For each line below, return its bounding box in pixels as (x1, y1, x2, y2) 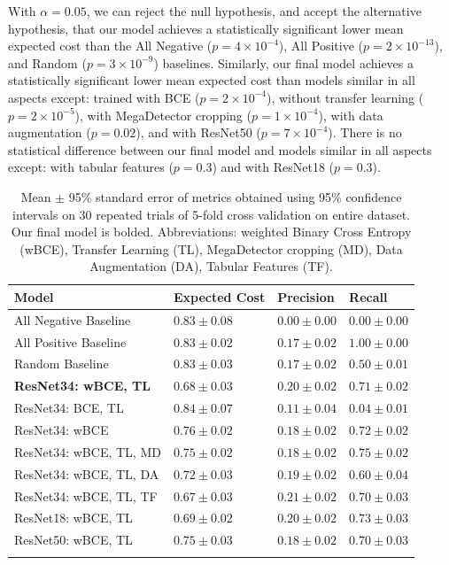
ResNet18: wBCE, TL (14, 508, 133, 527)
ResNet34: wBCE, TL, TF (14, 486, 158, 505)
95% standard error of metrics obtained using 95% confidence (68, 187, 402, 205)
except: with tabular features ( (8, 158, 174, 176)
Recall (349, 287, 388, 306)
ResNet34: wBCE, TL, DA (14, 464, 159, 483)
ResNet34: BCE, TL (14, 399, 124, 417)
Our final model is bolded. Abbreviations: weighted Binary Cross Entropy (11, 222, 412, 241)
